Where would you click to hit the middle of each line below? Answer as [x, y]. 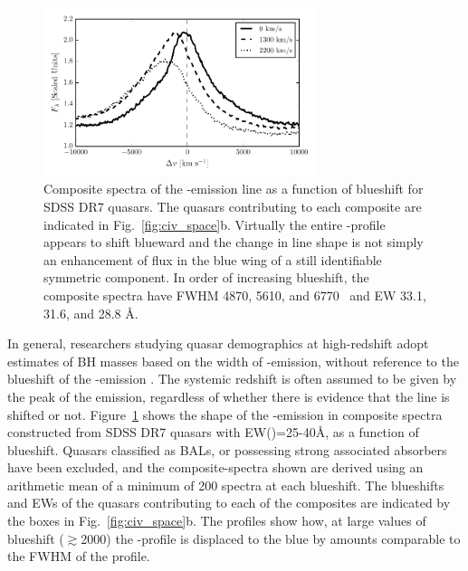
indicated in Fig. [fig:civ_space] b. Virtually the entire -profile [215, 224]
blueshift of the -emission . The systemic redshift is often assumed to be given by [232, 379]
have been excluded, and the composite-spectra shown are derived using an [215, 467]
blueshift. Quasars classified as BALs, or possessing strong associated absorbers [227, 449]
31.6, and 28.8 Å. [91, 313]
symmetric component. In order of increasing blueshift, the [206, 277]
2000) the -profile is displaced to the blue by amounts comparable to [271, 538]
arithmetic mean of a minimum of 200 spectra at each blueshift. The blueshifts [226, 485]
